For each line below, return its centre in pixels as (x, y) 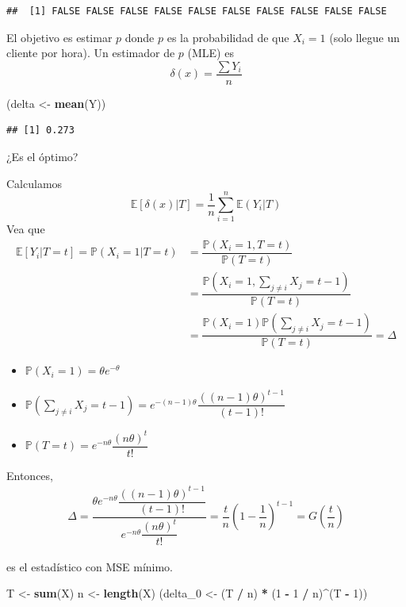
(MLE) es (211, 53)
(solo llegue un (364, 37)
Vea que (26, 229)
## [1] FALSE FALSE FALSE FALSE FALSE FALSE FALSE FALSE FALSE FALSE (197, 11)
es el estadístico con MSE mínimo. (90, 566)
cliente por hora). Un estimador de (91, 53)
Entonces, (30, 475)
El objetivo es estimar (59, 37)
